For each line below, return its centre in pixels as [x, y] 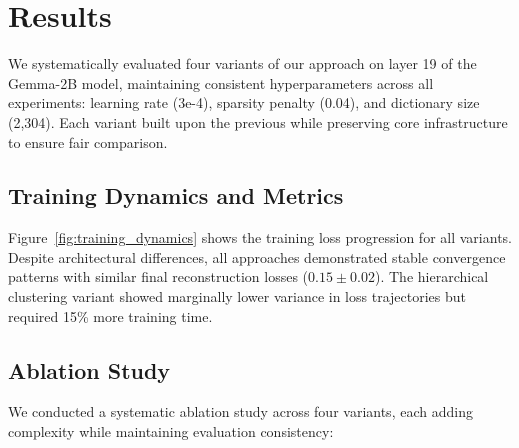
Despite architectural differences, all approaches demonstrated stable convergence [257, 256]
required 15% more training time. [110, 315]
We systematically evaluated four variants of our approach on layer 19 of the [242, 63]
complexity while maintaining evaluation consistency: [171, 431]
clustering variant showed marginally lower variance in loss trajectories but [237, 296]
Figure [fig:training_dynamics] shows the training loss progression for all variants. [260, 237]
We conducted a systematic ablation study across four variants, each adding [240, 411]
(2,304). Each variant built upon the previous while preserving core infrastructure [258, 121]
